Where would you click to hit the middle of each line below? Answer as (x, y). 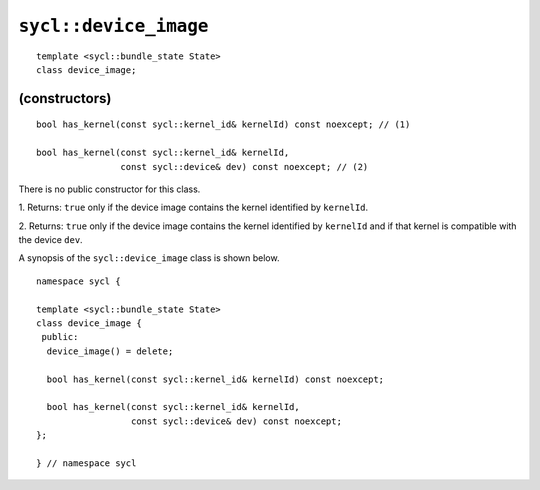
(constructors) (65, 98)
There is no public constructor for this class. (109, 189)
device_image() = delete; (110, 351)
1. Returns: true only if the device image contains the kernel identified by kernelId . (193, 207)
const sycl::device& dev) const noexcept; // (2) (244, 166)
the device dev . (51, 240)
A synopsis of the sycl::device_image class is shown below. (149, 258)
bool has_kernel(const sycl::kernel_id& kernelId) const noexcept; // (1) (223, 124)
